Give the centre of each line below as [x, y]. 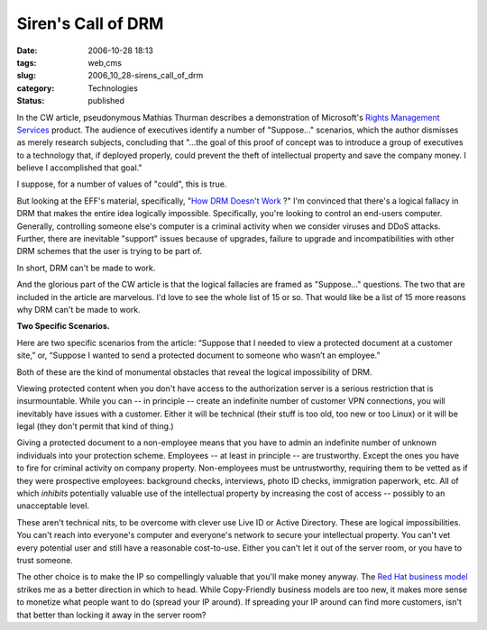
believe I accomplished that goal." [80, 168]
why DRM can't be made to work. [79, 309]
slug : [26, 76]
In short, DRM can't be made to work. [86, 268]
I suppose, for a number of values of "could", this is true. [122, 184]
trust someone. [45, 560]
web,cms [105, 62]
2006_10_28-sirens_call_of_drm [146, 76]
